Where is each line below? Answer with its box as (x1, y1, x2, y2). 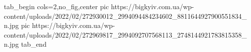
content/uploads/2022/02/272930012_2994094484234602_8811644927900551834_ (4, 11, 247, 21)
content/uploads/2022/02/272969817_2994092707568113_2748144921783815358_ (4, 29, 247, 39)
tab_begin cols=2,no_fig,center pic (4, 1, 109, 11)
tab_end (21, 39, 47, 49)
